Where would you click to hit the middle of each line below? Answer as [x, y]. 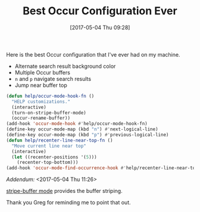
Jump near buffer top [41, 85]
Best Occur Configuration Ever [100, 11]
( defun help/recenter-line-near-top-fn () [60, 140]
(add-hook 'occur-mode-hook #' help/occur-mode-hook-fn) [77, 124]
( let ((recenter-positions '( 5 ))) [54, 157]
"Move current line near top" [49, 146]
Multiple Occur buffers [42, 72]
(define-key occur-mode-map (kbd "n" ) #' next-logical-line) [82, 129]
